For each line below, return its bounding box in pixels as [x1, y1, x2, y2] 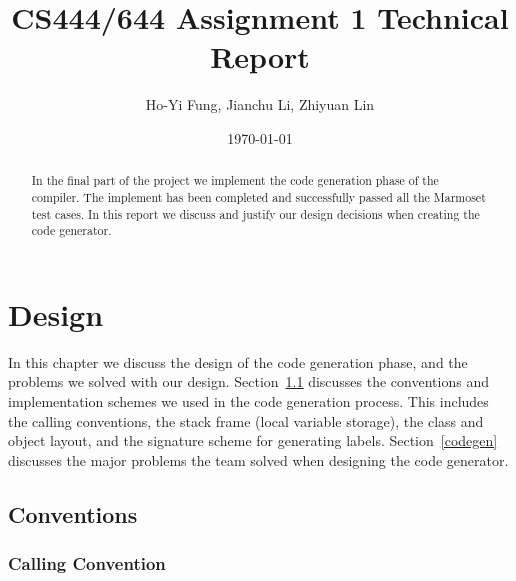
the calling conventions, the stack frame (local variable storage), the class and [8, 410, 484, 431]
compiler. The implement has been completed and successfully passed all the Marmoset [31, 188, 486, 205]
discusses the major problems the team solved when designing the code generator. [8, 449, 509, 470]
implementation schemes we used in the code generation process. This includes [8, 391, 489, 412]
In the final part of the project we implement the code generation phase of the [31, 172, 439, 189]
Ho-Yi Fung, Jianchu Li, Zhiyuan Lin [145, 94, 375, 115]
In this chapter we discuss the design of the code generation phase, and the [8, 351, 468, 372]
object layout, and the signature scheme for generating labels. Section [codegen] [8, 430, 498, 451]
